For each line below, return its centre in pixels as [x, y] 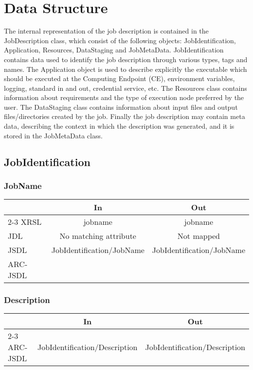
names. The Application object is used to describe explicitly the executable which [126, 69]
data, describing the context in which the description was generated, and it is [119, 126]
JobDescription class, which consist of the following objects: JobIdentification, [120, 40]
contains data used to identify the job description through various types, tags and [126, 59]
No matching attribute [98, 236]
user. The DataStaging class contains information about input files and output [121, 107]
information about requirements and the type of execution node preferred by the [124, 97]
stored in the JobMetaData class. [53, 135]
